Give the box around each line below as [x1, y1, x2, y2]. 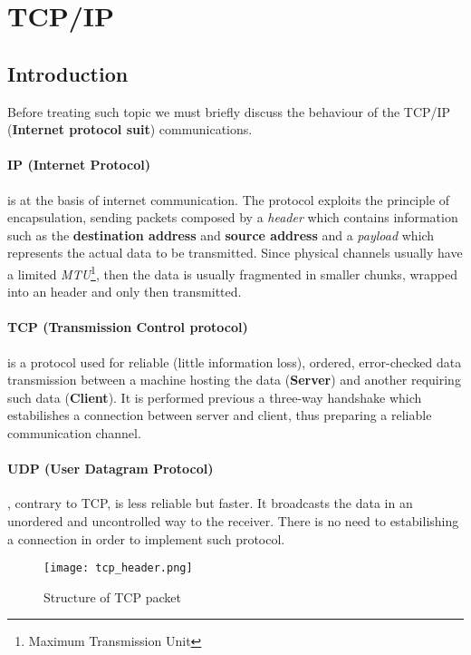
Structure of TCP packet [43, 587, 181, 606]
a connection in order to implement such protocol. [7, 529, 285, 548]
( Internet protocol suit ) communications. [7, 120, 253, 139]
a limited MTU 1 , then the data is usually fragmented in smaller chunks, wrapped [7, 261, 457, 283]
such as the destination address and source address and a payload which [7, 225, 435, 244]
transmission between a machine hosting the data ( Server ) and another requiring [7, 370, 461, 389]
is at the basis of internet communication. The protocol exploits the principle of [7, 190, 450, 209]
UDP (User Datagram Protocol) [7, 459, 214, 478]
